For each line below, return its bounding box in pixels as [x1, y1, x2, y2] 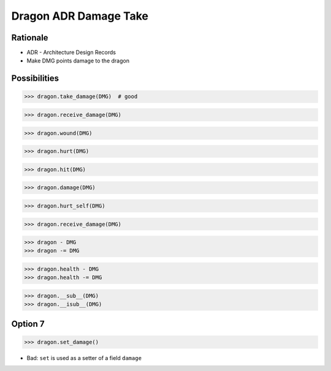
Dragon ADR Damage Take [11, 9, 149, 23]
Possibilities [11, 73, 59, 84]
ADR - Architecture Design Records [26, 49, 116, 56]
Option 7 [11, 318, 45, 329]
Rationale [11, 32, 48, 43]
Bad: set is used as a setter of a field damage [26, 354, 142, 361]
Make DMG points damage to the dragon [26, 57, 130, 64]
